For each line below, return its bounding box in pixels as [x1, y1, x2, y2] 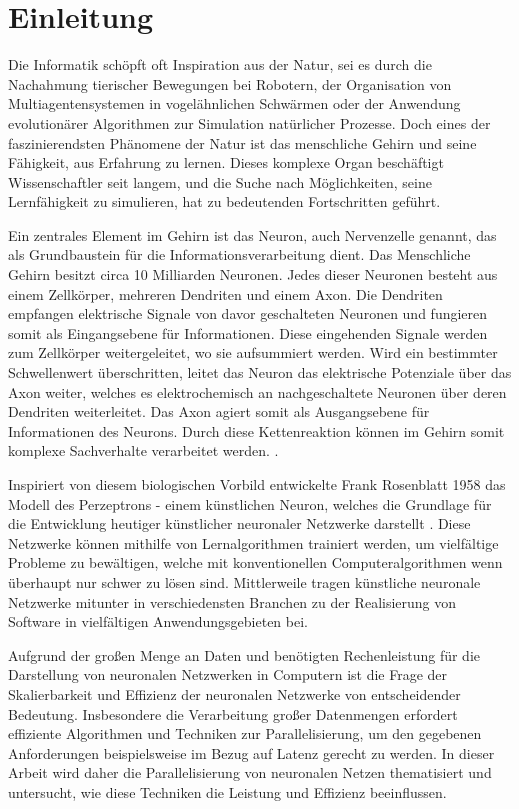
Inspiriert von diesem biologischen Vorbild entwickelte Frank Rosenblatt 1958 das [8, 474, 506, 494]
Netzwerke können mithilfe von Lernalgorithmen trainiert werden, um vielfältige [8, 532, 499, 553]
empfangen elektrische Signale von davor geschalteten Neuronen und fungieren [8, 303, 488, 324]
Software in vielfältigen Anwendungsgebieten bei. [8, 611, 308, 632]
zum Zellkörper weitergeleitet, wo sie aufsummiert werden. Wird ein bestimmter [8, 342, 498, 363]
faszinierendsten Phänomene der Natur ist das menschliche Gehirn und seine [8, 132, 477, 153]
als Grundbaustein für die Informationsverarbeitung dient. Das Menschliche [8, 244, 471, 265]
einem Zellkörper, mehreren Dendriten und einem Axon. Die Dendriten [8, 283, 443, 304]
